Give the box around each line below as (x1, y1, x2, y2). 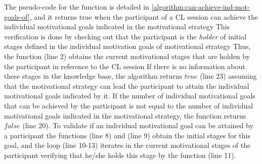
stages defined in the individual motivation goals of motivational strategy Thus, (4, 41, 251, 51)
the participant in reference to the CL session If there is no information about (4, 61, 245, 71)
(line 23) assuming (200, 71, 257, 81)
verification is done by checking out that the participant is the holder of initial (4, 31, 247, 41)
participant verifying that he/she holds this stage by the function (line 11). (4, 149, 236, 160)
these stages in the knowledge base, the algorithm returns (4, 71, 183, 81)
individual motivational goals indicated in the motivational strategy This (4, 21, 230, 32)
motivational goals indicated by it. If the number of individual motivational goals (4, 90, 255, 101)
